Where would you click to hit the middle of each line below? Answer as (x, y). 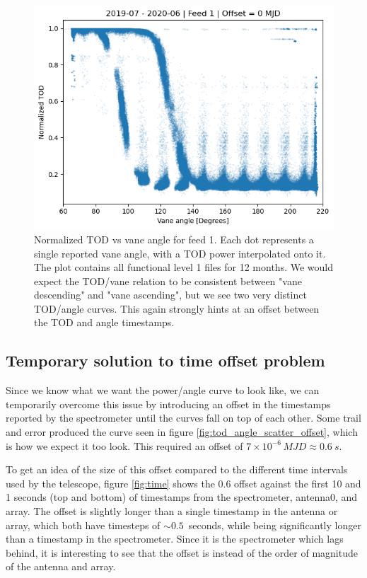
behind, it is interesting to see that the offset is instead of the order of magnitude (182, 552)
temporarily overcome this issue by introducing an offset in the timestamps (168, 404)
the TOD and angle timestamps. (104, 322)
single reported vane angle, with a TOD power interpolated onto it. (180, 253)
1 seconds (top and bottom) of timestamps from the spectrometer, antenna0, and (182, 497)
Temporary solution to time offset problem (165, 360)
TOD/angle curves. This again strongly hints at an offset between (177, 308)
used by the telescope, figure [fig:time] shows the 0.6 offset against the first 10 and (183, 483)
